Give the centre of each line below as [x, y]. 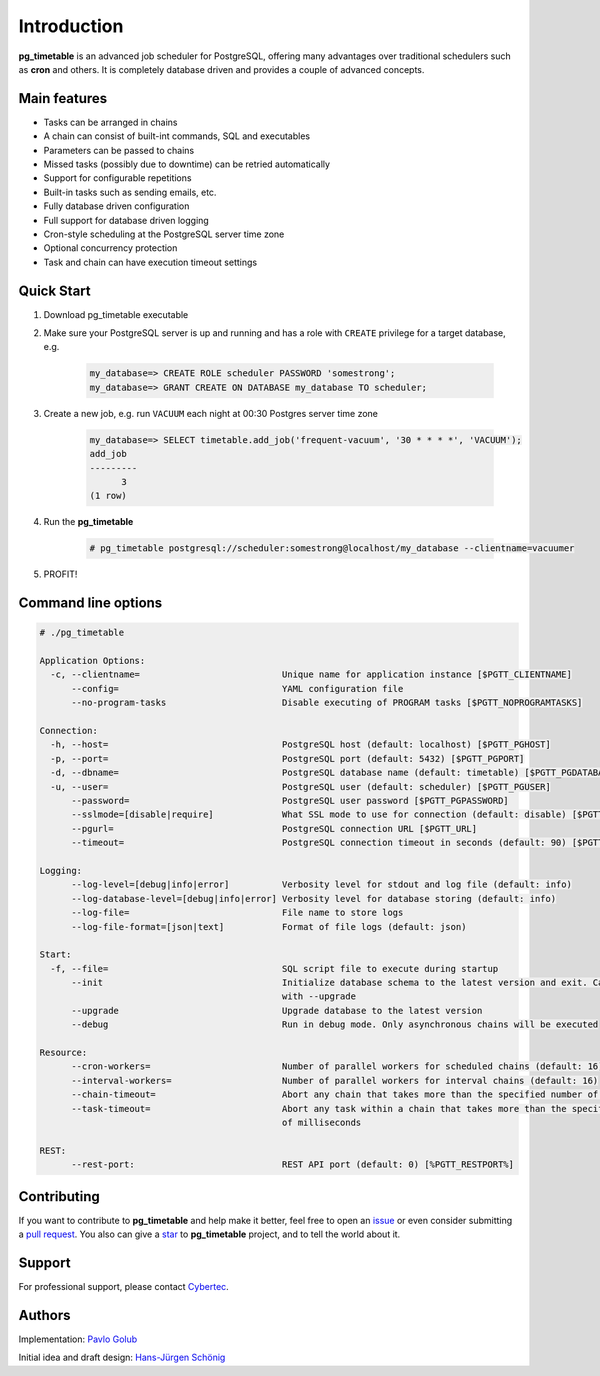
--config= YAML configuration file [237, 688]
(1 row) [108, 496]
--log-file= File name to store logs [237, 913]
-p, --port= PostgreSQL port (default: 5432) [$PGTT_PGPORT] [287, 758]
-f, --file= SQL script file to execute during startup [274, 968]
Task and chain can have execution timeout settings [150, 262]
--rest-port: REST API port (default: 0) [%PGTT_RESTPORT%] [293, 1164]
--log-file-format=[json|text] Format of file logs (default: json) [269, 926]
